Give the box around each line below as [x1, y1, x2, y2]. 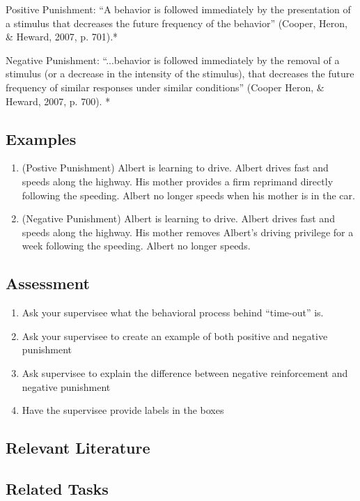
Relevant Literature [6, 437, 150, 458]
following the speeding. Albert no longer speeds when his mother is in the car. [22, 187, 355, 202]
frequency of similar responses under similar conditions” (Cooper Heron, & [6, 79, 324, 94]
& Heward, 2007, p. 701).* [6, 29, 118, 44]
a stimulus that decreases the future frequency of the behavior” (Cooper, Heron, [6, 15, 347, 30]
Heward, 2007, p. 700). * [6, 93, 111, 108]
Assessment [6, 272, 90, 294]
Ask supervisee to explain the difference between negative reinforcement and [22, 365, 348, 380]
